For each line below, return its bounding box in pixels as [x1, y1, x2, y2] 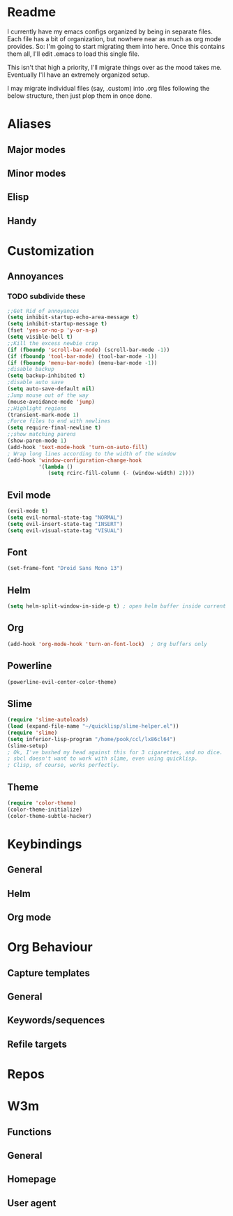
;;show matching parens [7, 431, 77, 438]
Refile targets [7, 1038, 68, 1050]
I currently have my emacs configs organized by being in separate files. [7, 27, 213, 36]
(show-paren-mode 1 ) [7, 437, 68, 444]
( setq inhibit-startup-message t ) [7, 321, 108, 328]
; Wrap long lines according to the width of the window [7, 450, 176, 457]
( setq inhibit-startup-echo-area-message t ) [7, 314, 139, 321]
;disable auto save [7, 379, 64, 386]
